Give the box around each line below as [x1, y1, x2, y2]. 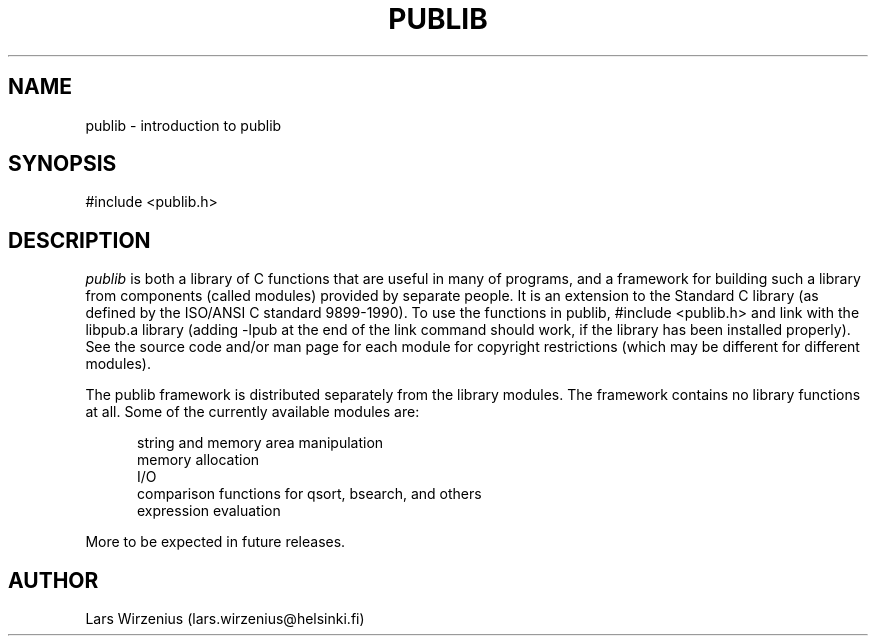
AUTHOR [8, 567, 99, 593]
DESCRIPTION [8, 227, 151, 253]
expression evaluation [137, 502, 281, 520]
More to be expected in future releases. [85, 533, 346, 551]
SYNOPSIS [8, 151, 117, 177]
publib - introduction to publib [85, 116, 282, 134]
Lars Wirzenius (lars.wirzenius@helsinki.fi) [85, 610, 365, 628]
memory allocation [137, 451, 260, 469]
